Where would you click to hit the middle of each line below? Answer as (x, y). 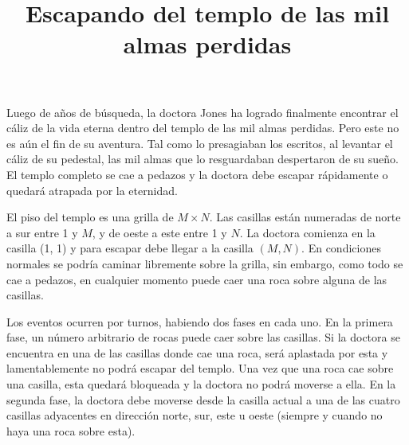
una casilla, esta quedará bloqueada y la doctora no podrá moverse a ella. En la (201, 384)
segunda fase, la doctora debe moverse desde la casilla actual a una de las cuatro (203, 399)
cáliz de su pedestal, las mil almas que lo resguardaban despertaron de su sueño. (203, 159)
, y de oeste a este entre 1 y (159, 232)
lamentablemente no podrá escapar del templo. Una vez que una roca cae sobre (200, 368)
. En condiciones (341, 248)
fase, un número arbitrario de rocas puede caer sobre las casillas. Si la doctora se (203, 337)
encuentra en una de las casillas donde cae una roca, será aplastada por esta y (197, 352)
